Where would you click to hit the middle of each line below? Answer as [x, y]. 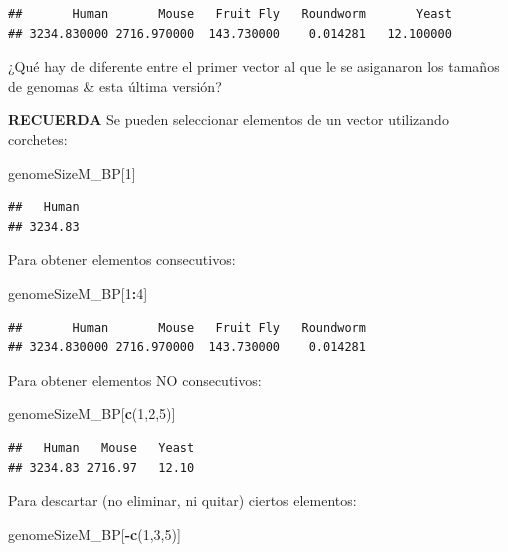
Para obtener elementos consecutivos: [122, 259]
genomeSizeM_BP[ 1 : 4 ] [78, 292]
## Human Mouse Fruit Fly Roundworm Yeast [230, 14]
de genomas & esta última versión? [115, 85]
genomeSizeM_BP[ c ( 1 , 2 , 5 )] [92, 413]
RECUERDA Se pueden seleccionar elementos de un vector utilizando [228, 119]
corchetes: [38, 138]
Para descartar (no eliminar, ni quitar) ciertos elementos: [182, 500]
